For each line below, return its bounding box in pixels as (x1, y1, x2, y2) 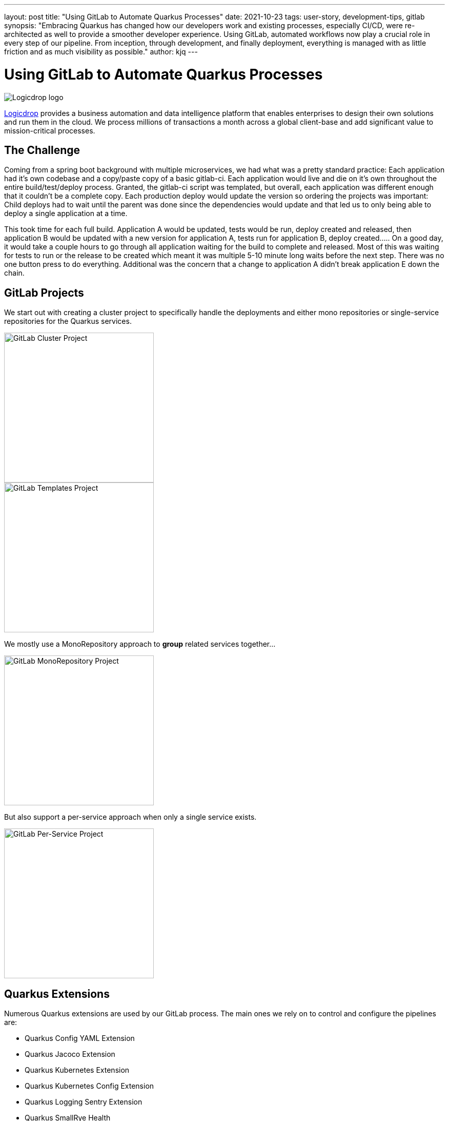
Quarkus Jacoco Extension (25, 1050, 115, 1059)
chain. (4, 268, 25, 278)
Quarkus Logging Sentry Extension (25, 1097, 142, 1107)
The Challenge (4, 143, 80, 157)
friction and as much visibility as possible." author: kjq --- (4, 47, 198, 56)
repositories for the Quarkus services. (4, 317, 132, 326)
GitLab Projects (4, 286, 84, 299)
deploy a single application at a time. (4, 209, 128, 218)
